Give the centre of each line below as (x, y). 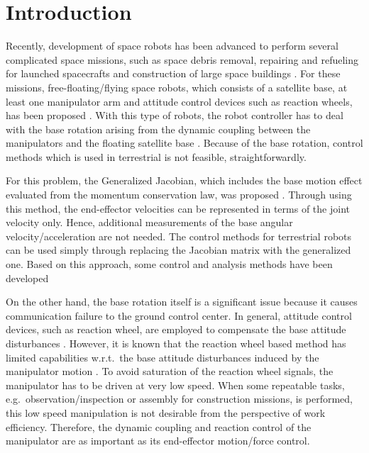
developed (27, 278)
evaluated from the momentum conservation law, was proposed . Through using (179, 195)
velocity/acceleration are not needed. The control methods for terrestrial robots (179, 236)
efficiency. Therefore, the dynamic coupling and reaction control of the (159, 426)
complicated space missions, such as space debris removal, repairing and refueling (182, 59)
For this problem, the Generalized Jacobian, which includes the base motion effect (184, 180)
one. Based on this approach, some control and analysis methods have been (169, 264)
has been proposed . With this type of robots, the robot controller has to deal (175, 115)
